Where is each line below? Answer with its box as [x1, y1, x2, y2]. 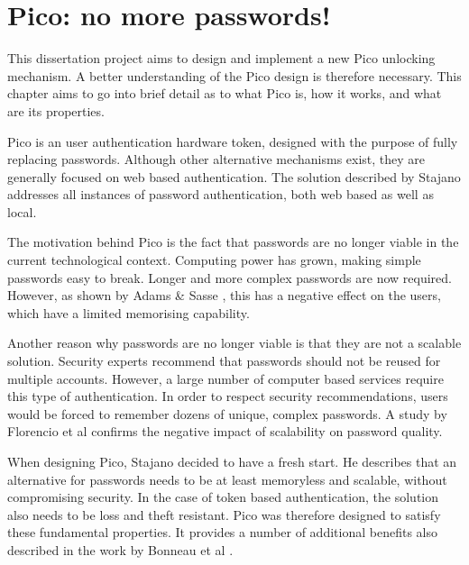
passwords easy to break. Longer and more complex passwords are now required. [7, 268, 452, 287]
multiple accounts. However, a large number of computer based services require [7, 369, 444, 387]
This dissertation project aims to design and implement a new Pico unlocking [7, 49, 436, 68]
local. [7, 202, 37, 221]
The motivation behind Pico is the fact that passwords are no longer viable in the [7, 232, 459, 251]
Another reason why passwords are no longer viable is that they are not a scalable [7, 333, 462, 352]
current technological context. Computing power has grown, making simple [7, 251, 421, 269]
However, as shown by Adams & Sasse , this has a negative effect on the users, [7, 286, 441, 305]
